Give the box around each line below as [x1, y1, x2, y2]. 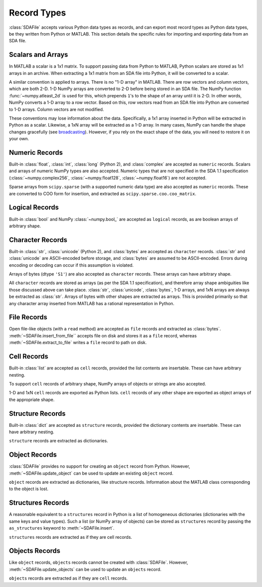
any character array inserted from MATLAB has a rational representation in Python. [9, 300, 175, 306]
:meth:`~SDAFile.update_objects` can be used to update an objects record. [9, 566, 162, 572]
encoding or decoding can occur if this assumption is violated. [9, 262, 134, 268]
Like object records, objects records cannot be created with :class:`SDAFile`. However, [9, 560, 188, 566]
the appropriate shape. [9, 397, 55, 403]
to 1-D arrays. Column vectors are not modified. [9, 106, 104, 112]
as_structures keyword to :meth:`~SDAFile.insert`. [9, 525, 115, 531]
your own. [9, 136, 29, 142]
